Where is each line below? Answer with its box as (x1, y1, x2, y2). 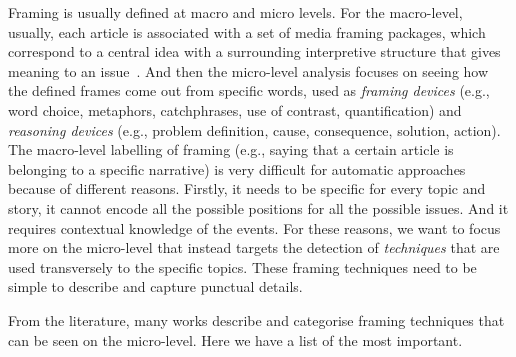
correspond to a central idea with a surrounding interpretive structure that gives (8, 41, 501, 62)
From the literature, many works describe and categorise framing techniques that (8, 309, 505, 330)
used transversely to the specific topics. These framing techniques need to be (8, 256, 477, 277)
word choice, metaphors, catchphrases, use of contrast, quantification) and (8, 99, 462, 120)
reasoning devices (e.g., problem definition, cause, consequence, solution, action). (8, 119, 501, 140)
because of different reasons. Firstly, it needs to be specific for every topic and (8, 178, 486, 199)
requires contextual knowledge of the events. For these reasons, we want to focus (8, 217, 501, 238)
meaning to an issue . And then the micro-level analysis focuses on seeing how (8, 60, 489, 81)
